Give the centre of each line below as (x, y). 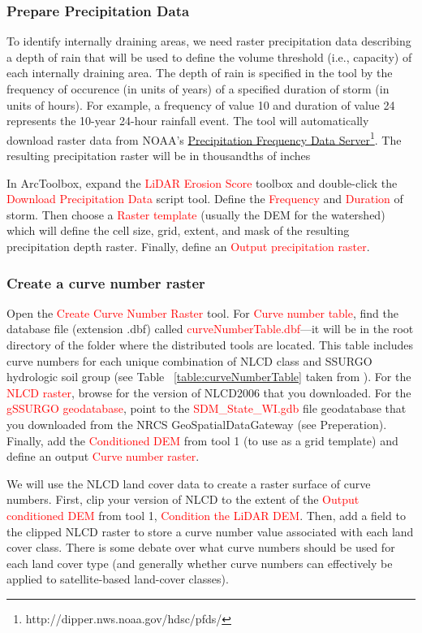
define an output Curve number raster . (103, 456)
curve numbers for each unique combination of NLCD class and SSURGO (189, 360)
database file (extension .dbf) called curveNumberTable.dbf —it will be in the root (210, 329)
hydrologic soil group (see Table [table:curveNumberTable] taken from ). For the (209, 377)
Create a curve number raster (106, 282)
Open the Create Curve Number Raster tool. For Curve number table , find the (202, 312)
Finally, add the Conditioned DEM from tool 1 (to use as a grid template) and (202, 440)
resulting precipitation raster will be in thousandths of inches (159, 156)
